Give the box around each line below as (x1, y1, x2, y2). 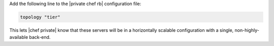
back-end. (29, 34, 51, 40)
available (9, 34, 28, 40)
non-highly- (234, 27, 260, 33)
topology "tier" (20, 14, 61, 20)
